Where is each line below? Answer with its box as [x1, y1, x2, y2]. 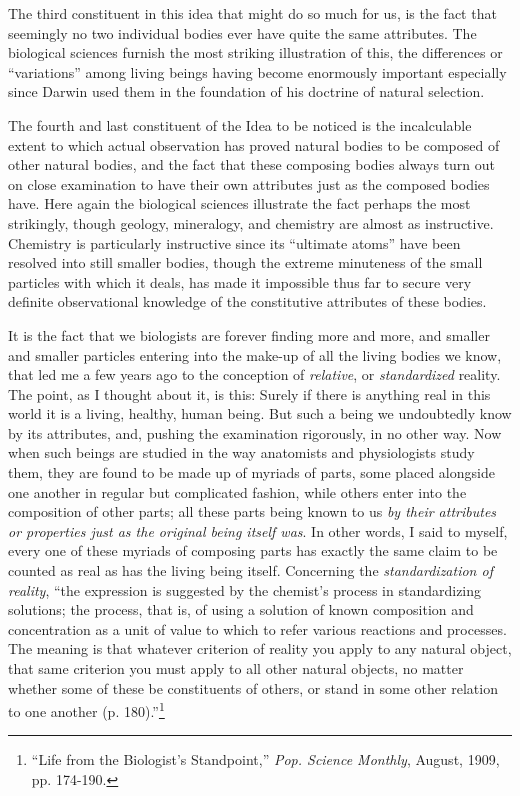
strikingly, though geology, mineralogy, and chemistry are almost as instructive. [8, 212, 494, 233]
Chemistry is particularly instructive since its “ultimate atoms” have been [8, 232, 461, 253]
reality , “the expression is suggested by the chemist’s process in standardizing [8, 579, 482, 600]
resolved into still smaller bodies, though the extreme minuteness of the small [8, 252, 483, 273]
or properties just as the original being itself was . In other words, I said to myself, [8, 520, 508, 541]
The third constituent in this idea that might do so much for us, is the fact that [8, 3, 497, 23]
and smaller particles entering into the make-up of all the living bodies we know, [8, 344, 502, 365]
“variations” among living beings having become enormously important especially [8, 61, 507, 82]
